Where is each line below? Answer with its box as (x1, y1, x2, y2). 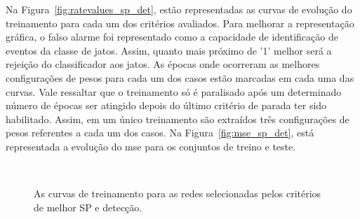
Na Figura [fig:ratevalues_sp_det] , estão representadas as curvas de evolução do (6, 2, 352, 16)
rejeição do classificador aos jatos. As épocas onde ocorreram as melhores (6, 57, 320, 71)
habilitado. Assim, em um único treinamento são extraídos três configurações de (6, 111, 349, 126)
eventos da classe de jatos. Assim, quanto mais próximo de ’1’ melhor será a (6, 43, 332, 57)
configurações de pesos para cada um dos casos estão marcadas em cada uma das (6, 70, 354, 85)
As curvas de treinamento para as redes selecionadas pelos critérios (34, 186, 321, 201)
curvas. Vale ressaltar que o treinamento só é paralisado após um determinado (6, 84, 342, 99)
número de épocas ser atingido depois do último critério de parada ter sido (6, 98, 327, 113)
